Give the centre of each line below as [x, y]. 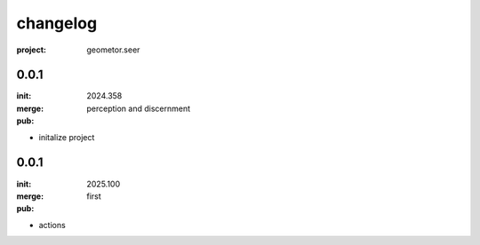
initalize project [67, 137]
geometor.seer [113, 50]
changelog [57, 23]
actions [52, 225]
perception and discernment [139, 108]
